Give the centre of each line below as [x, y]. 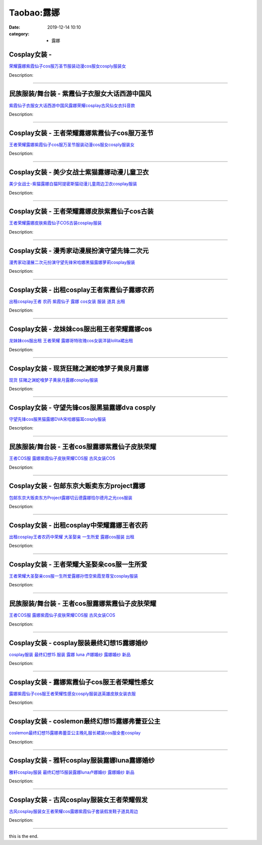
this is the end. [24, 836]
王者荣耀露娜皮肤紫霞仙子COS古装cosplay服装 [55, 223]
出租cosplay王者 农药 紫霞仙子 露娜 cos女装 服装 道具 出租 [67, 301]
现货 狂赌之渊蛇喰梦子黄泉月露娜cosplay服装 [54, 380]
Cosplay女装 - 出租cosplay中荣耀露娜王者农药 [78, 525]
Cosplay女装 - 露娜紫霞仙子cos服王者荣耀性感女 [81, 682]
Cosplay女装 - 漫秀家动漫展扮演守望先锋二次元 [79, 251]
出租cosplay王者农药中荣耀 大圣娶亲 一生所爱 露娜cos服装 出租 [72, 537]
